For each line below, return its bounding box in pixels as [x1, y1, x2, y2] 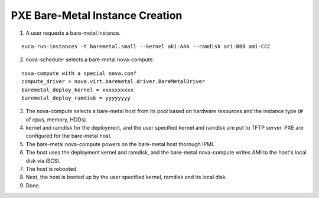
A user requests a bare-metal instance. [25, 29, 121, 37]
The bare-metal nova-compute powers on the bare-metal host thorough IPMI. [25, 140, 215, 147]
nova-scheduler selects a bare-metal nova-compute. [25, 56, 155, 63]
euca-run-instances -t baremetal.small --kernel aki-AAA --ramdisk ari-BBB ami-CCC [21, 43, 271, 49]
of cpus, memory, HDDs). [25, 115, 88, 123]
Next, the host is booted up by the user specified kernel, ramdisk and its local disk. [25, 174, 227, 181]
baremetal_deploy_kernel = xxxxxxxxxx [21, 86, 134, 93]
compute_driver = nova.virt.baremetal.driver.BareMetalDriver [21, 78, 206, 85]
